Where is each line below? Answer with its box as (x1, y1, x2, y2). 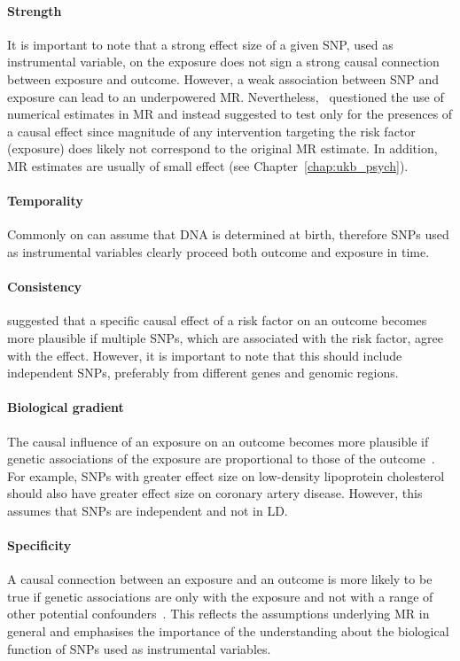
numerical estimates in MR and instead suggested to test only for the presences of (7, 105, 453, 123)
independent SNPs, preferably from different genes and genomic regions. (7, 363, 399, 382)
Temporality (7, 191, 83, 210)
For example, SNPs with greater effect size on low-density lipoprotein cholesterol (7, 466, 445, 485)
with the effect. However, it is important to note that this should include (7, 346, 402, 364)
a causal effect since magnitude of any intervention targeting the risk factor (7, 121, 416, 140)
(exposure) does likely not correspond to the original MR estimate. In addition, (7, 139, 438, 158)
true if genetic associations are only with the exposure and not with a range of (7, 587, 433, 605)
